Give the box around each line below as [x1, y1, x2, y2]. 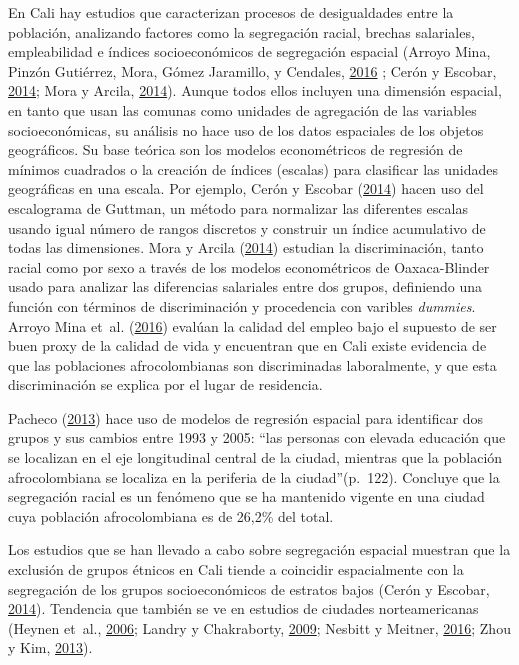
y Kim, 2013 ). [8, 637, 93, 658]
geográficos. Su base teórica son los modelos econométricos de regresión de [8, 139, 463, 160]
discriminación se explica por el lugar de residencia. [8, 374, 323, 395]
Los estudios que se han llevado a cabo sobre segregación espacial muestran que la [8, 539, 511, 560]
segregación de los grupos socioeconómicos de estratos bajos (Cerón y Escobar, [8, 578, 490, 599]
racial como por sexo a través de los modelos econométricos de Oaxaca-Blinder [8, 256, 490, 277]
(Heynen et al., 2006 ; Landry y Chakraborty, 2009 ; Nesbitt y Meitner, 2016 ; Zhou [8, 617, 511, 638]
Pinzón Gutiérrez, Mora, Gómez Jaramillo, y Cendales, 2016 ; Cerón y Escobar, [8, 60, 497, 81]
